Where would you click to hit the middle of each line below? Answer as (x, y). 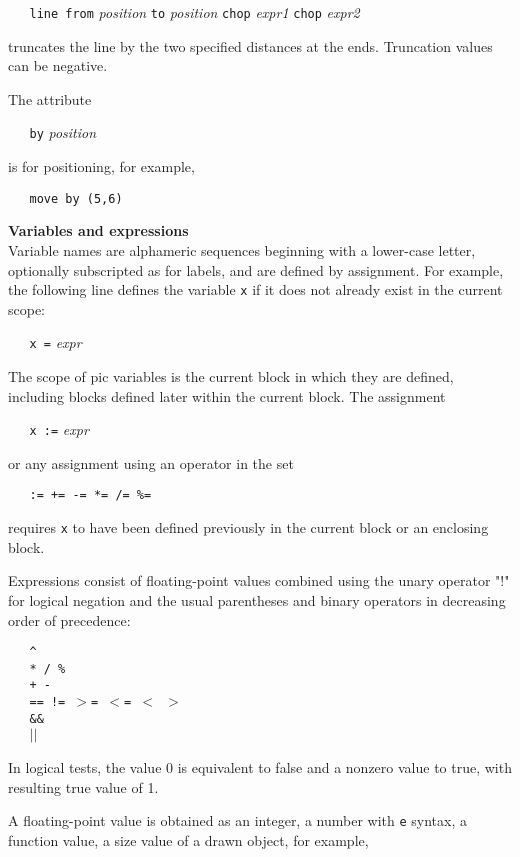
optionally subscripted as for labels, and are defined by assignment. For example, (256, 269)
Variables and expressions (98, 230)
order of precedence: (69, 619)
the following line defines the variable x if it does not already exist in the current (255, 289)
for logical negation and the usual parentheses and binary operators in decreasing (257, 599)
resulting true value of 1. (83, 786)
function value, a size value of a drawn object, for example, (188, 839)
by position (63, 132)
